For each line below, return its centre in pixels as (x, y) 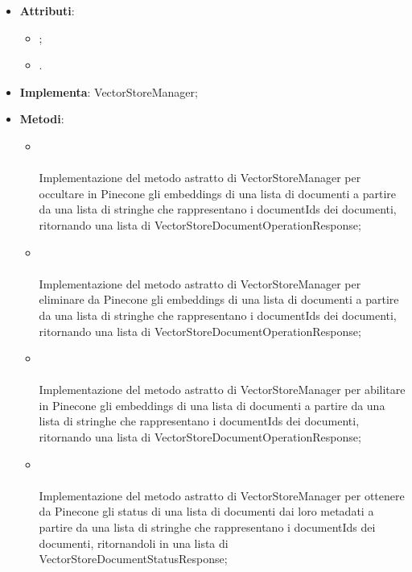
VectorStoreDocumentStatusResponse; (133, 559)
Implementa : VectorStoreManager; (109, 91)
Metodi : (42, 119)
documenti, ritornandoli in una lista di (134, 543)
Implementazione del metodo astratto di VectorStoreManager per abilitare (222, 390)
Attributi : (47, 10)
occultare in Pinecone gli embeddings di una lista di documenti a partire (218, 193)
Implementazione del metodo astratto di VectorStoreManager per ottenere (222, 495)
